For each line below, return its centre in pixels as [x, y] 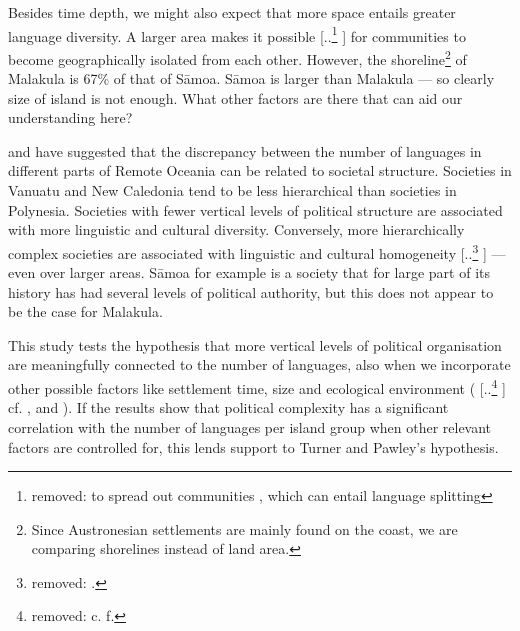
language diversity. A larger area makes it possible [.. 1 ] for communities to [237, 34]
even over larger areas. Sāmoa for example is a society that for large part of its [249, 272]
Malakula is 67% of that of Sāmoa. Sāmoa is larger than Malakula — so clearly [251, 78]
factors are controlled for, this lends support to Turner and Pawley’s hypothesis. [253, 446]
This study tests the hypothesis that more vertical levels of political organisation [255, 344]
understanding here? [70, 117]
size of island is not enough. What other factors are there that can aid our [235, 97]
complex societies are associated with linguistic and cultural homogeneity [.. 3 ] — [257, 251]
